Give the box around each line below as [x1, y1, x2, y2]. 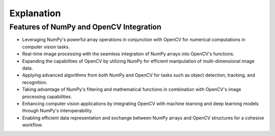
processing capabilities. [22, 93, 72, 99]
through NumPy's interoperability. [22, 108, 93, 114]
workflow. [22, 122, 43, 128]
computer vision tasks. [22, 44, 70, 50]
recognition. [22, 79, 48, 85]
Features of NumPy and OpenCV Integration [9, 22, 161, 31]
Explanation [9, 8, 61, 19]
